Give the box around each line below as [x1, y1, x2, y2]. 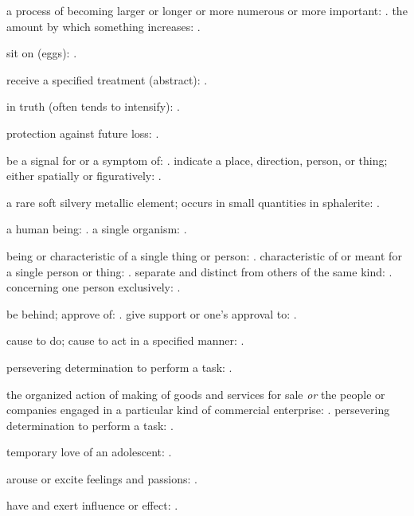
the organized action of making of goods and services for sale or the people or [6, 385, 385, 402]
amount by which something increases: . [6, 18, 201, 34]
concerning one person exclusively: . [6, 279, 181, 295]
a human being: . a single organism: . [6, 221, 187, 237]
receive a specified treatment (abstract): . [6, 71, 208, 88]
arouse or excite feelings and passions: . [6, 470, 198, 487]
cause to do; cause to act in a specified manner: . [6, 332, 244, 349]
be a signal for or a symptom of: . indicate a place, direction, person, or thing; [6, 151, 388, 168]
